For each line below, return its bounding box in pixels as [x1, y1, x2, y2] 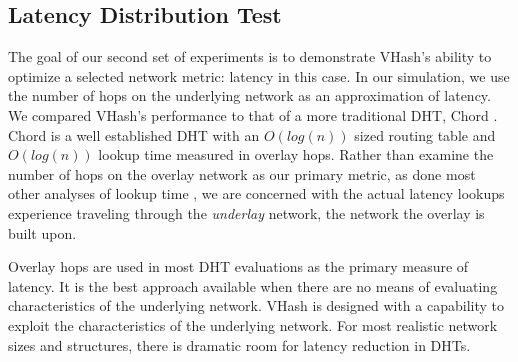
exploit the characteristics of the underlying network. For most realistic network [8, 314, 498, 335]
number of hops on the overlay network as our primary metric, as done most [8, 163, 476, 184]
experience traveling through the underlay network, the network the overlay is [8, 202, 485, 223]
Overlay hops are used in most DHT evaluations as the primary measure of [8, 256, 469, 277]
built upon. [8, 222, 77, 243]
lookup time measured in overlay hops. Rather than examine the [98, 144, 494, 165]
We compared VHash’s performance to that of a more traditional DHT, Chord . [8, 104, 498, 125]
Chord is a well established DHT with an [8, 124, 260, 145]
